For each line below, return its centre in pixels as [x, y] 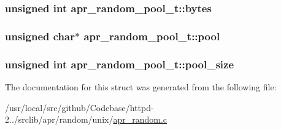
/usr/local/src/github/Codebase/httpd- [79, 107]
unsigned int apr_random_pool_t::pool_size [120, 64]
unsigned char [40, 36]
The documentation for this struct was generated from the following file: [141, 86]
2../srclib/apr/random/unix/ [59, 119]
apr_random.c [140, 119]
